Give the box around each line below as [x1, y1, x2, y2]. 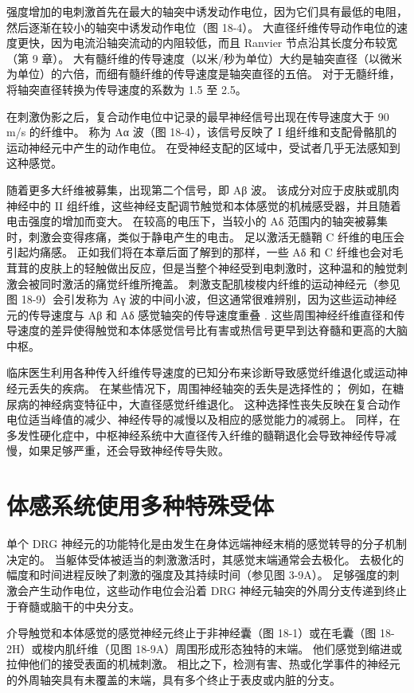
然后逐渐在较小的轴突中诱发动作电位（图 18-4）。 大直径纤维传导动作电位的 [6, 18, 396, 35]
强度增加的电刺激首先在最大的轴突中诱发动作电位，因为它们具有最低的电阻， [6, 3, 408, 19]
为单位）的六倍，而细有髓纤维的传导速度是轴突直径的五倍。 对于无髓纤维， [6, 65, 400, 82]
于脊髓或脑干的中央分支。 [6, 597, 140, 614]
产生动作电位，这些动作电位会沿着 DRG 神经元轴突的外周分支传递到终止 [28, 581, 407, 598]
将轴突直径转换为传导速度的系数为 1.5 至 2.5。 [6, 80, 247, 97]
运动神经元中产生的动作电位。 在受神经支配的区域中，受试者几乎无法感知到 [6, 139, 400, 155]
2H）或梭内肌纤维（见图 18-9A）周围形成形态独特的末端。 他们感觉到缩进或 [6, 640, 402, 656]
